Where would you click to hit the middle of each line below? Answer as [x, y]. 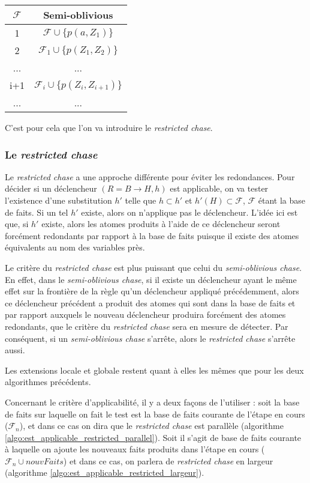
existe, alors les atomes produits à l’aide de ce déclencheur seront [161, 224]
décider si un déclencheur [51, 188]
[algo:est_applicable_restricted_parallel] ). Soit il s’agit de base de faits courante [153, 437]
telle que [141, 200]
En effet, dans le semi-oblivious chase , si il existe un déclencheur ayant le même [151, 279]
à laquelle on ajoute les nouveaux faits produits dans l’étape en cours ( [135, 449]
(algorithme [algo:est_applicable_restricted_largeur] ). [105, 472]
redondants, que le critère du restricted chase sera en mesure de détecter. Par [147, 326]
